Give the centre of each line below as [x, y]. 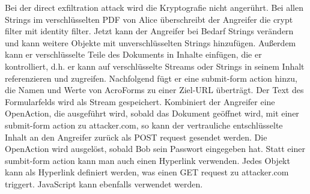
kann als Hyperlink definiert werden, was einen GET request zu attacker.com [147, 172]
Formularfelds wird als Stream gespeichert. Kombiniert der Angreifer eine [140, 101]
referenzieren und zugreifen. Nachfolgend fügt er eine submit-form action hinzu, [151, 78]
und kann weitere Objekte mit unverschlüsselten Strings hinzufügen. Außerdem [150, 42]
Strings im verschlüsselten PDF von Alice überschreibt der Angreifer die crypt [149, 19]
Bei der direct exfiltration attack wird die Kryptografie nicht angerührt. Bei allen [154, 7]
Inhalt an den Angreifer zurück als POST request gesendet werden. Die [136, 137]
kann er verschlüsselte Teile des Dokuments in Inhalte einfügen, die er [133, 54]
